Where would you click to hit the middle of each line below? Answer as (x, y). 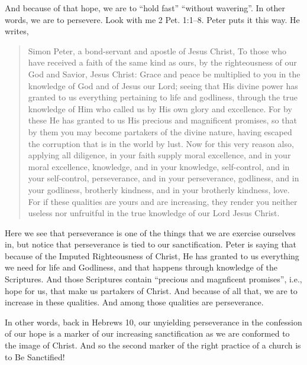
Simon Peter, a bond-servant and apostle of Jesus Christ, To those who (157, 50)
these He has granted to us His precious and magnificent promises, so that (162, 120)
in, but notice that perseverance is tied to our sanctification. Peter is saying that (151, 244)
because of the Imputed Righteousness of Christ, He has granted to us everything (152, 255)
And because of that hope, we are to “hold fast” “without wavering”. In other (145, 8)
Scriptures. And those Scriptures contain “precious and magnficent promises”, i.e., (153, 279)
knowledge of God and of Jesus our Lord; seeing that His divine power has (163, 85)
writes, (17, 31)
